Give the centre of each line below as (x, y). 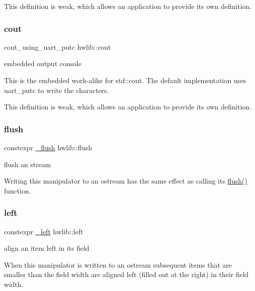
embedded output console (43, 63)
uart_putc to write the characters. (57, 90)
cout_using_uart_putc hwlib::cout (57, 47)
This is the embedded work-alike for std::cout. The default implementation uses (125, 80)
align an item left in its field (47, 248)
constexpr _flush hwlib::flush (48, 147)
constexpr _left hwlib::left (44, 231)
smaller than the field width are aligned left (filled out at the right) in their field (126, 274)
